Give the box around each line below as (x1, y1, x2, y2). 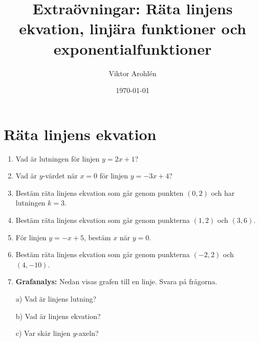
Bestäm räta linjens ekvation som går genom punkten (15, 187, 184, 198)
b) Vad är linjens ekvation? (15, 310, 101, 321)
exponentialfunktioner (53, 38, 212, 59)
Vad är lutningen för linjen (15, 153, 100, 164)
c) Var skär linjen (15, 328, 71, 338)
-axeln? (76, 328, 99, 338)
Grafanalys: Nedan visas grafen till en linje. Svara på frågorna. (15, 276, 218, 287)
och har (211, 187, 235, 198)
